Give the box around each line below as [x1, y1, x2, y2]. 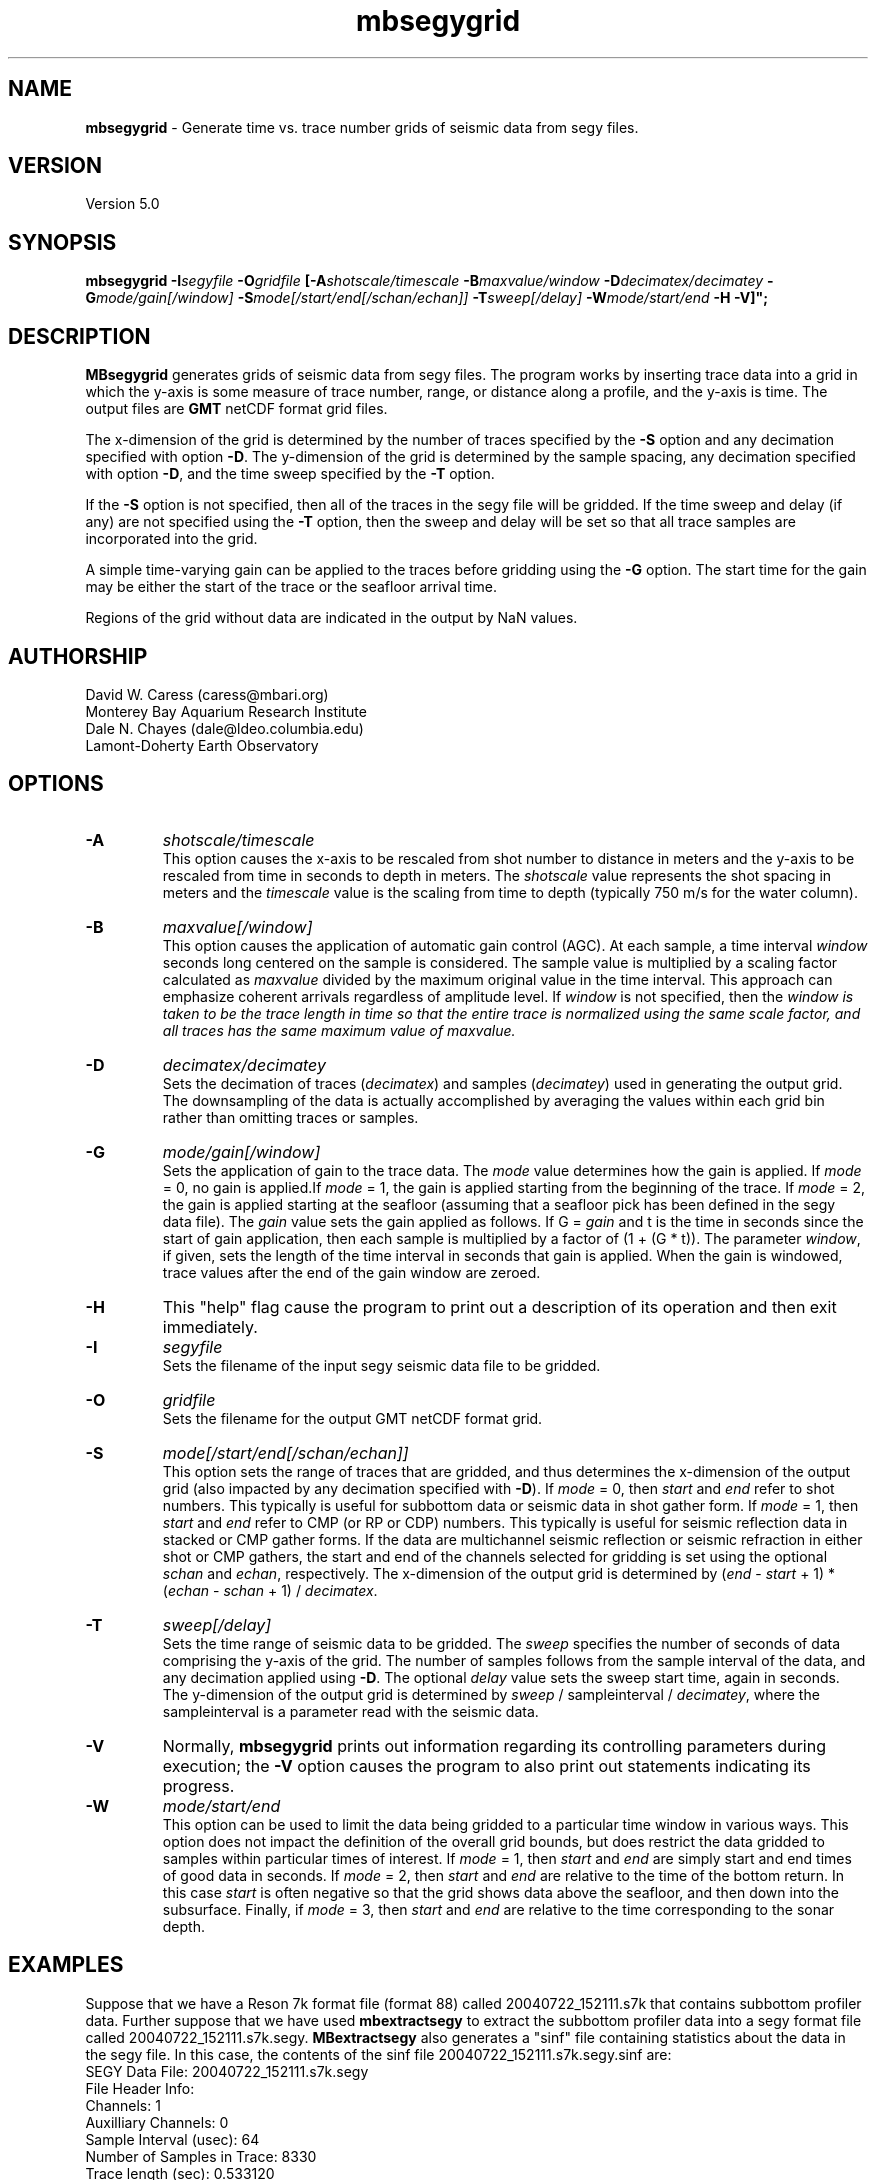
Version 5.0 [85, 195, 160, 213]
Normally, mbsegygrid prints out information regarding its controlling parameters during [162, 1735, 826, 1756]
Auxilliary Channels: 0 [85, 2113, 229, 2131]
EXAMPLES [8, 1952, 124, 1978]
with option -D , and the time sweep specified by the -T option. [85, 465, 495, 483]
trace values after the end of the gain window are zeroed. [162, 1263, 541, 1281]
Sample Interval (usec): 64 [85, 2130, 260, 2148]
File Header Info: [85, 2079, 195, 2097]
